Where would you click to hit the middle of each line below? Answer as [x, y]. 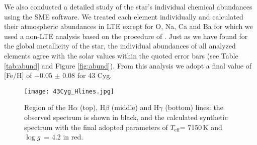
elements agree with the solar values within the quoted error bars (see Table [121, 55]
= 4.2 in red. [64, 137]
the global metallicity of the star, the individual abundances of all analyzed [120, 46]
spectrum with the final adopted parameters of [96, 127]
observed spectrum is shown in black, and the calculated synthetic [126, 117]
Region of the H [49, 107]
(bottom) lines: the [194, 107]
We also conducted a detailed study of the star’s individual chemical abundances [128, 6]
